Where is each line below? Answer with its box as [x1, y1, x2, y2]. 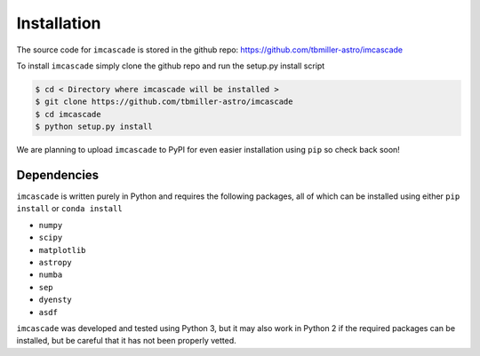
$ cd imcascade [35, 109, 101, 119]
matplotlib [38, 245, 86, 255]
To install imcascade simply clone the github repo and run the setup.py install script [16, 60, 325, 71]
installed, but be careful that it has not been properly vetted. [16, 336, 237, 346]
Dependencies [16, 167, 100, 182]
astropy [38, 257, 73, 267]
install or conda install [16, 203, 124, 214]
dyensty [38, 295, 73, 305]
